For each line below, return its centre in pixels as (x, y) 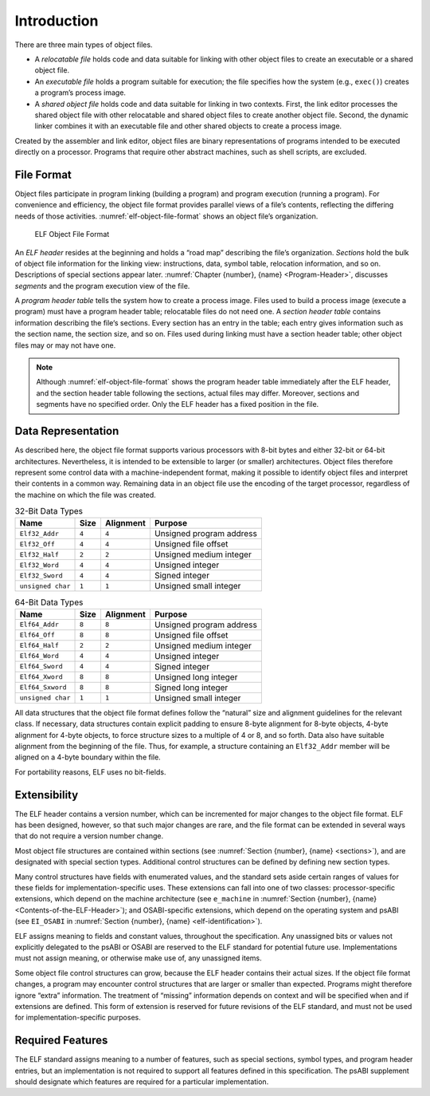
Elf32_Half (39, 554)
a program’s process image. (80, 93)
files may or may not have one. (65, 345)
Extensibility (47, 795)
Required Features (61, 1041)
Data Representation (67, 431)
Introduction (57, 21)
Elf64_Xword (41, 677)
